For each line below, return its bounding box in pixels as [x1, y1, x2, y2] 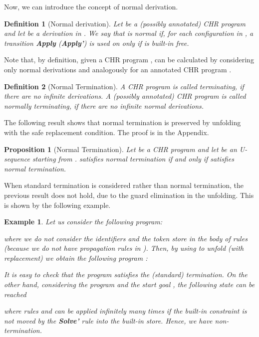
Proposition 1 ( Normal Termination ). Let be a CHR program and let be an [4, 144, 237, 154]
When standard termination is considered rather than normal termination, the [4, 180, 244, 190]
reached [4, 289, 26, 299]
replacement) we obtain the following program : [4, 252, 148, 263]
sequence [4, 154, 30, 164]
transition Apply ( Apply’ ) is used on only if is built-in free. [4, 37, 189, 48]
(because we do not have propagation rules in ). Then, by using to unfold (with [4, 243, 244, 253]
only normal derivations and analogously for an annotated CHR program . [4, 64, 232, 74]
